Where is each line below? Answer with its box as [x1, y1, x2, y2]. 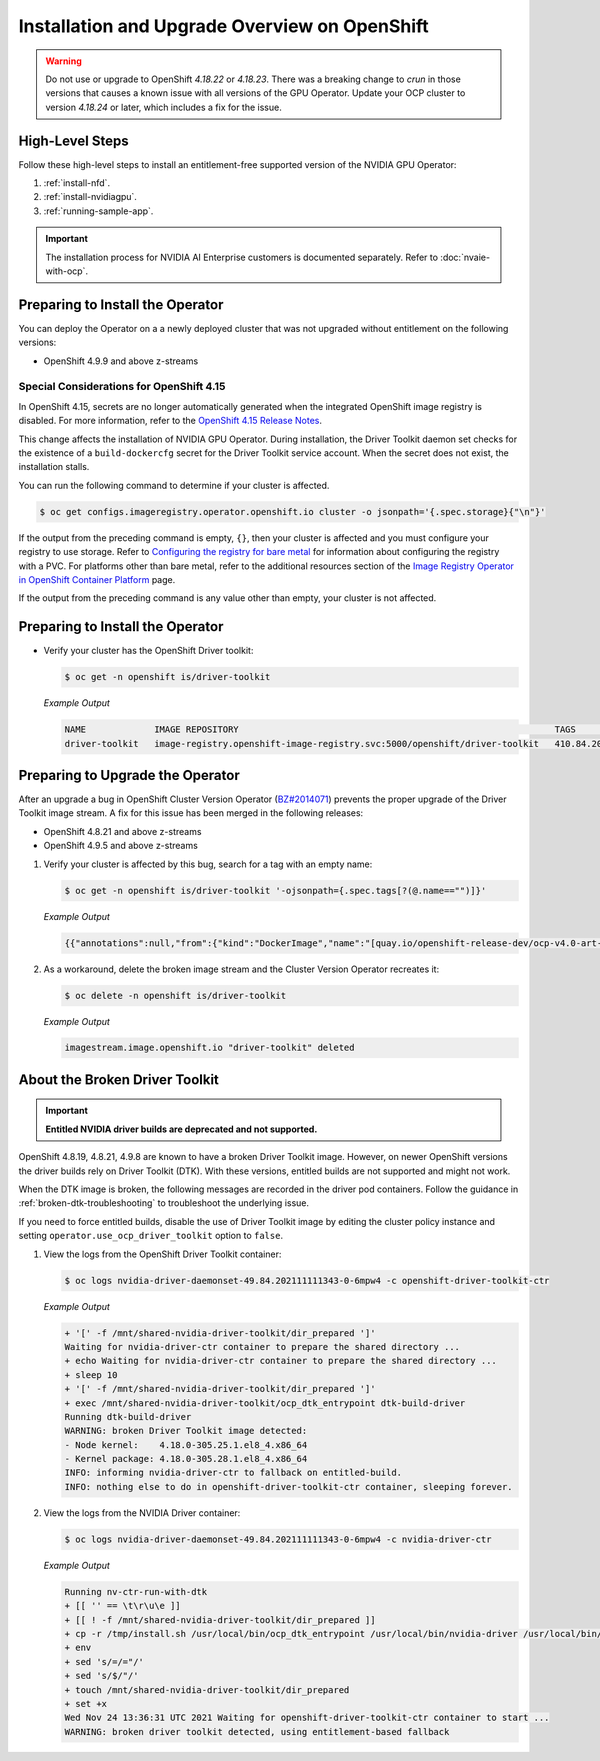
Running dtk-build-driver [64, 1411, 192, 1422]
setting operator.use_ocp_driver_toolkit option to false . [18, 1230, 284, 1242]
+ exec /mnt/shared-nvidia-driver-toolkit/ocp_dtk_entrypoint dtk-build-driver [64, 1397, 466, 1409]
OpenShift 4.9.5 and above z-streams [43, 840, 199, 852]
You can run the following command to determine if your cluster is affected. [18, 479, 330, 491]
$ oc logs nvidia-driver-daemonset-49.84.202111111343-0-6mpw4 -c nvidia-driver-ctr [64, 1533, 492, 1545]
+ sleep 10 [64, 1369, 118, 1380]
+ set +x [64, 1698, 108, 1709]
